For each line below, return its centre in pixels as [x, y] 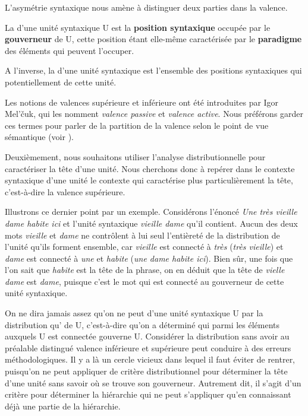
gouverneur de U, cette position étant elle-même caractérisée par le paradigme [153, 39]
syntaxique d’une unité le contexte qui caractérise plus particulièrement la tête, [149, 180]
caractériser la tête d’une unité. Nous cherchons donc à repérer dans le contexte [150, 168]
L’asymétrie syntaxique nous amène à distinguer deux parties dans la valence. [146, 7]
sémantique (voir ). [40, 137]
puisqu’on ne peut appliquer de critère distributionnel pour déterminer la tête [146, 371]
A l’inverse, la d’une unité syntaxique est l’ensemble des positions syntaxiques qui [153, 70]
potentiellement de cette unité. [61, 82]
